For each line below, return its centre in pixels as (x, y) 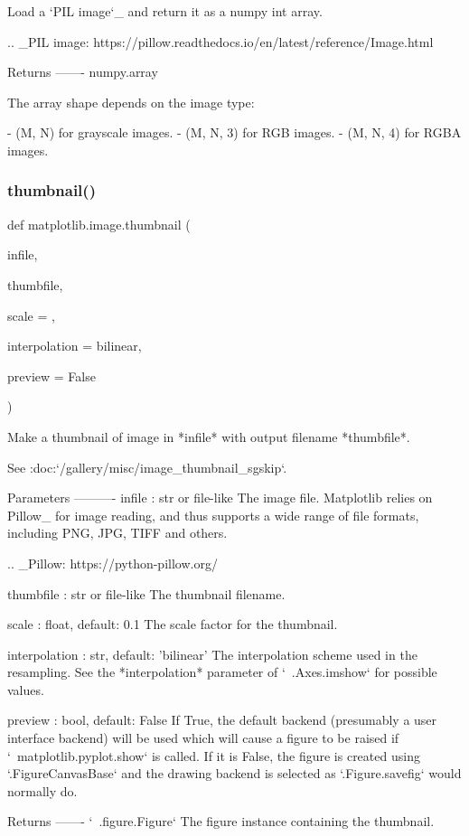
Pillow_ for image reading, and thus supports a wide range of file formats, (213, 515)
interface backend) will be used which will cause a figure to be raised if (203, 738)
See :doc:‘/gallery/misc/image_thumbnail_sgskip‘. (147, 467)
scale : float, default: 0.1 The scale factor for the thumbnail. (173, 624)
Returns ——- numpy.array (83, 72)
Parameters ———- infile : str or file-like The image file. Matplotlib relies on (220, 498)
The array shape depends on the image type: (131, 102)
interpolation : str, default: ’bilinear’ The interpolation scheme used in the (212, 654)
